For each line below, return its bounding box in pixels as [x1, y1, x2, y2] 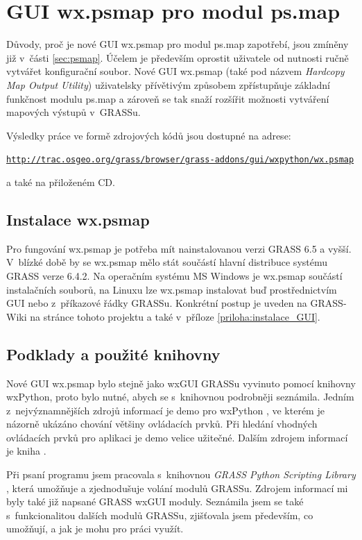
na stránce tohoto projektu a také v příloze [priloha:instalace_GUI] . [30, 309, 320, 323]
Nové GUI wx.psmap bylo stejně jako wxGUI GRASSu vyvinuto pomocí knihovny [6, 376, 356, 390]
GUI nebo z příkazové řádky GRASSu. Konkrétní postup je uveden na [6, 296, 307, 310]
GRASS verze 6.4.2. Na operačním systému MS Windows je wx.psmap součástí [6, 268, 343, 282]
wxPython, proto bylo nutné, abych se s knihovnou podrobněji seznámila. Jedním [6, 389, 354, 404]
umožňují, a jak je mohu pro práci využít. [6, 521, 184, 536]
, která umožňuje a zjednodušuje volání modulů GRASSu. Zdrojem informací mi [6, 480, 348, 495]
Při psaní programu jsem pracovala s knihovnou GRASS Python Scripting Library [6, 467, 356, 482]
